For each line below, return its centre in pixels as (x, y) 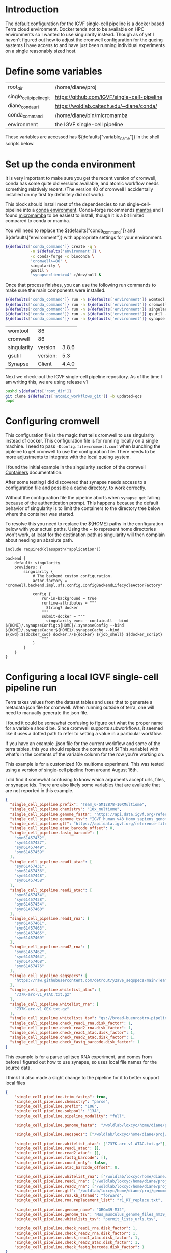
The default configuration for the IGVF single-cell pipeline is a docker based (85, 24)
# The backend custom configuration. (73, 576)
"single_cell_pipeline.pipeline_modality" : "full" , (70, 1116)
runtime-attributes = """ (69, 603)
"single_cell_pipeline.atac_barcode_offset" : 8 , (67, 1167)
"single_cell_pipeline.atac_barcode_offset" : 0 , (62, 828)
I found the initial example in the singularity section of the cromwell (76, 467)
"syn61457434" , (31, 895)
